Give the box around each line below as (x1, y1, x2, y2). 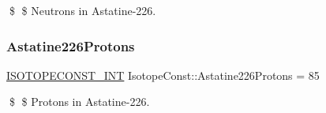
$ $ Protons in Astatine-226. (9, 93, 150, 110)
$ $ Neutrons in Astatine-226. (9, 2, 156, 18)
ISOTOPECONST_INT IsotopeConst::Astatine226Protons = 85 (6, 66, 320, 83)
